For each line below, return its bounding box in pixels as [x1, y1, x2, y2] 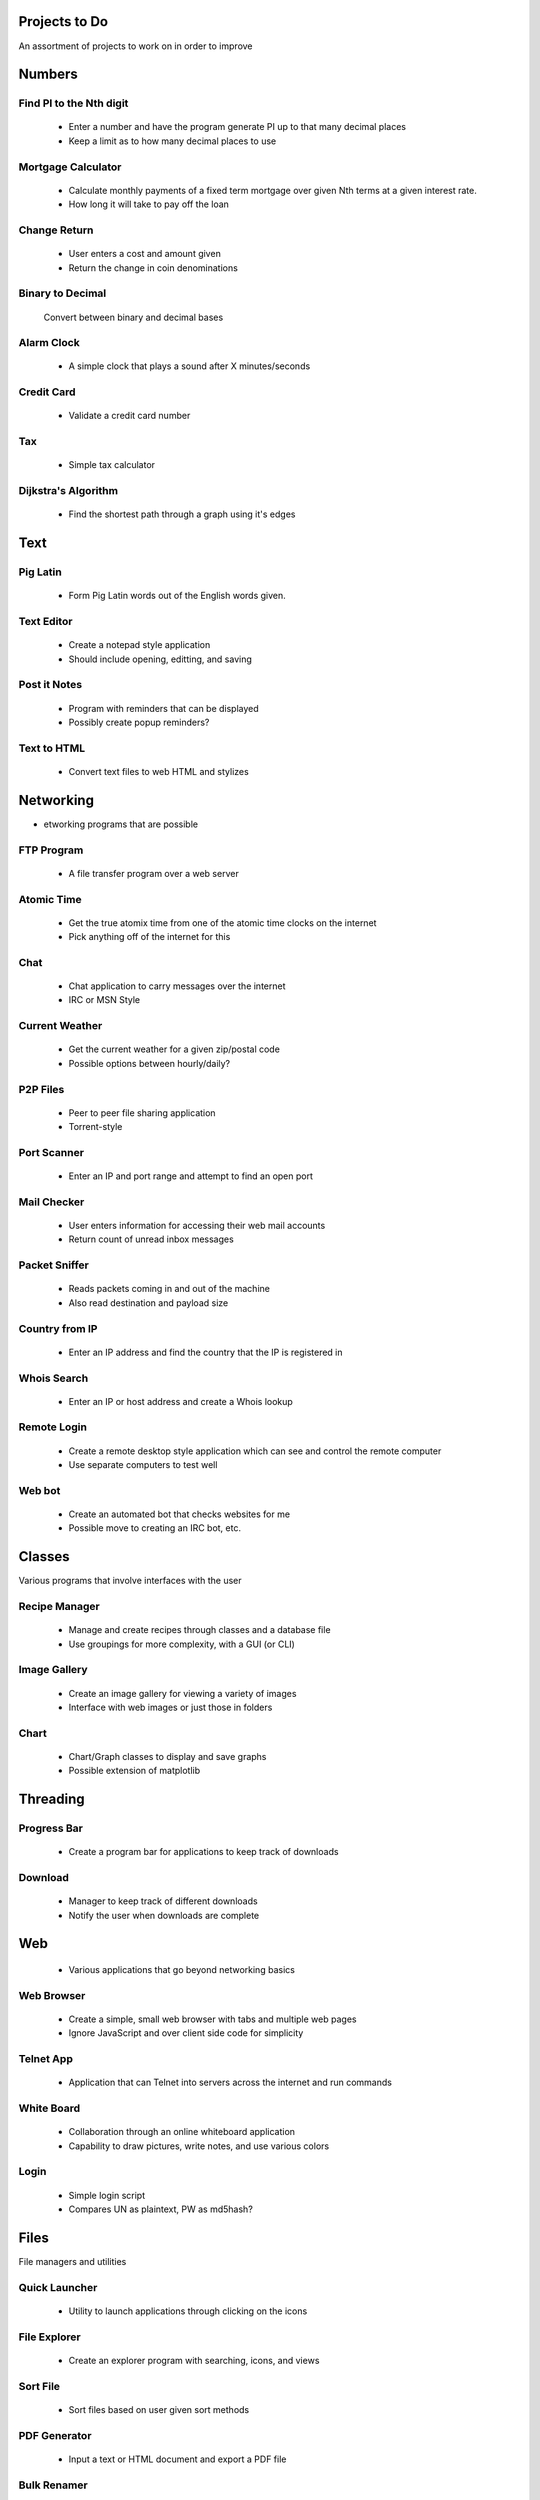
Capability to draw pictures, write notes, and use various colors [68, 2140, 330, 2152]
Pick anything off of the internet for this [68, 931, 231, 943]
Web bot [18, 1483, 61, 1497]
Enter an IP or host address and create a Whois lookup [68, 1395, 294, 1407]
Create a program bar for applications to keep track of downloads [68, 1846, 339, 1858]
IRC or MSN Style [68, 994, 140, 1006]
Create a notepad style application [68, 639, 211, 651]
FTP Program [18, 843, 84, 857]
